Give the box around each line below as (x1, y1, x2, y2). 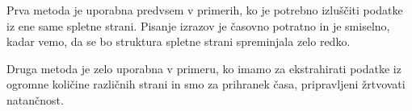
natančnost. (6, 91, 64, 108)
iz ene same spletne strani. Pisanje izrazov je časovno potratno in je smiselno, (6, 17, 390, 34)
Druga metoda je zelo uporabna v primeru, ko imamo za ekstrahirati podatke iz (6, 60, 401, 76)
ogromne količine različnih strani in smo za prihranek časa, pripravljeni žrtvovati (6, 76, 406, 92)
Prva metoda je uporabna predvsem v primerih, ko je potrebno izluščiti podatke (6, 2, 403, 18)
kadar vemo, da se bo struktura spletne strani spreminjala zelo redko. (6, 33, 351, 50)
